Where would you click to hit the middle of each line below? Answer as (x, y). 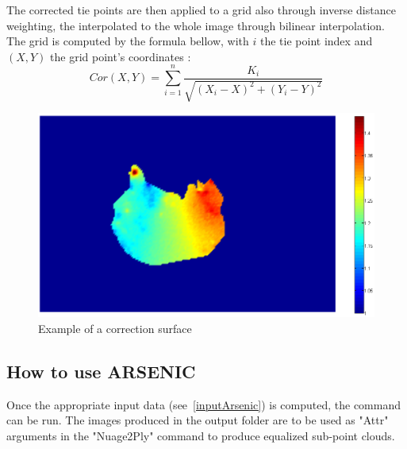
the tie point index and (317, 41)
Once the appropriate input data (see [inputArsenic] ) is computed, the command (203, 404)
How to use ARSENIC (101, 371)
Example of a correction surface (115, 328)
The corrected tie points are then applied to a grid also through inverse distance (201, 10)
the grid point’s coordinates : (121, 56)
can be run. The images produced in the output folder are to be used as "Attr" (198, 420)
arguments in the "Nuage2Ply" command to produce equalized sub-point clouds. (201, 435)
